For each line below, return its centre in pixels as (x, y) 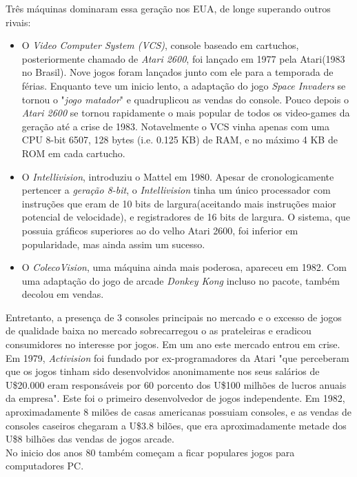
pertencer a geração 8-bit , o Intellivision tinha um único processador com (176, 190)
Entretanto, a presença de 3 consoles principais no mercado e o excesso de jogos (174, 317)
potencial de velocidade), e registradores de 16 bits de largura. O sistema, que (186, 217)
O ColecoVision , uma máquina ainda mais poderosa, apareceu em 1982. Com (184, 267)
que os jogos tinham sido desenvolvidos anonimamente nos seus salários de (163, 371)
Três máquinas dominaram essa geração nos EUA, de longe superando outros (168, 8)
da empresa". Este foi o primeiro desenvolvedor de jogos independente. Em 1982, (175, 398)
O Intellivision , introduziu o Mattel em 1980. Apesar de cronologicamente (178, 176)
